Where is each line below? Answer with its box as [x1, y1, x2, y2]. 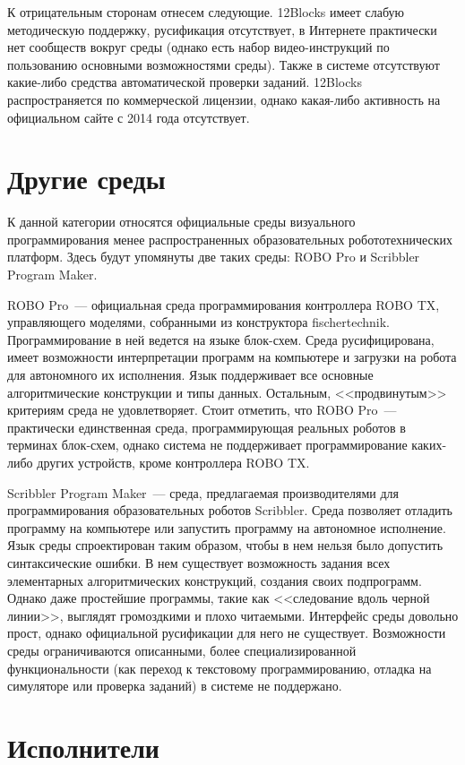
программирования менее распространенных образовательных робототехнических [7, 229, 453, 248]
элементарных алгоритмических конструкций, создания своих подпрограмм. [7, 571, 422, 589]
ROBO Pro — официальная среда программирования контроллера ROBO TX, [7, 295, 440, 314]
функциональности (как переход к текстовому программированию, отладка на [7, 658, 432, 677]
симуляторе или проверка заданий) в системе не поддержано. [7, 676, 342, 695]
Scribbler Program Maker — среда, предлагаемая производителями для [7, 483, 400, 502]
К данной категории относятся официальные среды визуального [7, 212, 356, 231]
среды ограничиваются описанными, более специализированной [7, 640, 357, 659]
